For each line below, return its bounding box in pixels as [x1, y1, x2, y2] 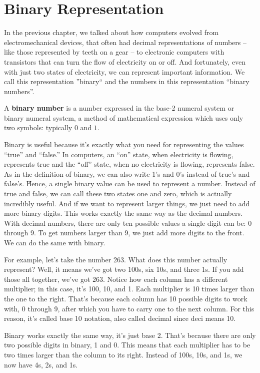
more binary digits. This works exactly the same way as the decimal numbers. [4, 208, 242, 218]
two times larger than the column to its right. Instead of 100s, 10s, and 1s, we [4, 349, 242, 359]
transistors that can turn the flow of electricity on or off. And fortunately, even [4, 56, 246, 67]
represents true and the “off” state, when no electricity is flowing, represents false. [4, 159, 255, 169]
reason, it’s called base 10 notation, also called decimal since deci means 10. [4, 313, 236, 323]
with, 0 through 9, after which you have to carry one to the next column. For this [4, 303, 254, 313]
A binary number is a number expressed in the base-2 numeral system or [4, 103, 234, 113]
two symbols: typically [4, 122, 72, 133]
